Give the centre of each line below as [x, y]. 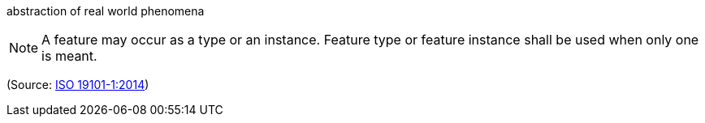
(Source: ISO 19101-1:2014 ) [78, 85]
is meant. [69, 56]
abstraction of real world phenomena [106, 11]
